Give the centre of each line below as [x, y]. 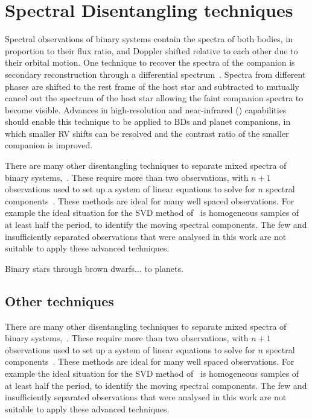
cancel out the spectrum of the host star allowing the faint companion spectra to [154, 98]
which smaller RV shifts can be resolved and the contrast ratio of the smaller [147, 133]
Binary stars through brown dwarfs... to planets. [94, 268]
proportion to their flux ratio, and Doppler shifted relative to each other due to [151, 50]
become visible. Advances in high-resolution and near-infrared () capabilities [146, 109]
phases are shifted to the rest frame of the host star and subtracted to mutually [152, 86]
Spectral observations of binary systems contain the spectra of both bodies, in [149, 39]
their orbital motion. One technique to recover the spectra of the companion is [150, 62]
